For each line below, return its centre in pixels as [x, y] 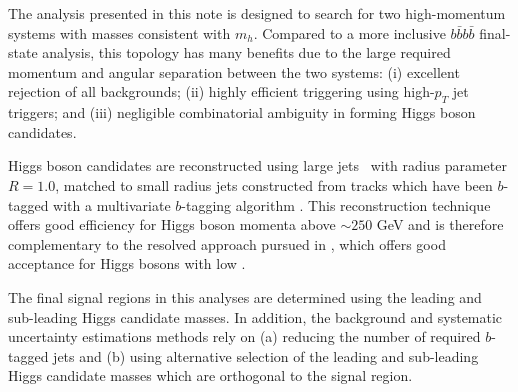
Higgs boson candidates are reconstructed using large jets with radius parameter [257, 165]
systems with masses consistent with [119, 32]
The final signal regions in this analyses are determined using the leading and [245, 296]
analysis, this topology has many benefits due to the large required [246, 52]
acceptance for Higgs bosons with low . [127, 263]
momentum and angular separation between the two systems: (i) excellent [234, 71]
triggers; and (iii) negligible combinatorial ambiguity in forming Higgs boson [242, 112]
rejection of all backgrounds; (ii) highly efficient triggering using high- [221, 91]
